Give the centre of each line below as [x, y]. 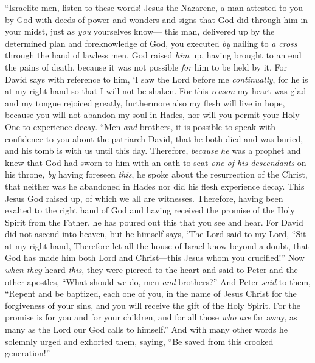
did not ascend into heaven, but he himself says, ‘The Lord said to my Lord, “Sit [156, 234]
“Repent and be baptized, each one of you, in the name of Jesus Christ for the [151, 293]
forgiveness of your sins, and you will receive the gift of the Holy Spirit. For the [153, 305]
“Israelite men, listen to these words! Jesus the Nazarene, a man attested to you [154, 7]
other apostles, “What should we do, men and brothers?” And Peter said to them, [158, 281]
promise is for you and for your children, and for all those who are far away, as [151, 317]
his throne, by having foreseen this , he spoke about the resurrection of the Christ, [156, 174]
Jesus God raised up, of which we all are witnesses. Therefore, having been [144, 198]
